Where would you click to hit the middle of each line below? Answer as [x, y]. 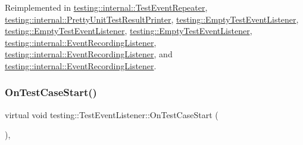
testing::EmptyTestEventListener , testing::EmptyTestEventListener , [129, 31]
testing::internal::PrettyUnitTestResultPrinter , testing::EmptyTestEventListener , [152, 19]
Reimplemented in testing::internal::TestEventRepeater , [106, 7]
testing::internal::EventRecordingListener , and [89, 54]
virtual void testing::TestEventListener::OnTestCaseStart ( [112, 114]
